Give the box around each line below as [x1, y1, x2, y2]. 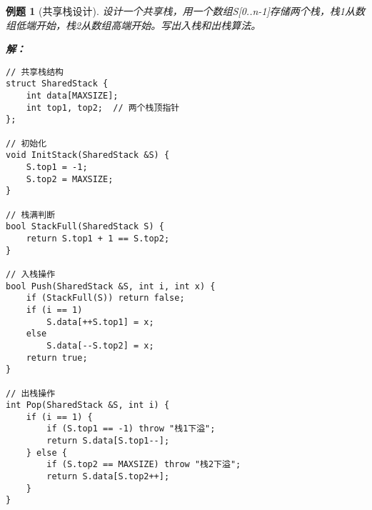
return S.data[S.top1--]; [46, 436, 170, 446]
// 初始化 [6, 138, 47, 149]
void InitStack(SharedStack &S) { [6, 150, 170, 161]
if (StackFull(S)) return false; [26, 293, 185, 304]
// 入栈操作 [6, 269, 56, 279]
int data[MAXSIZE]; [26, 91, 119, 101]
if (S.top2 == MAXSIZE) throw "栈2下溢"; [46, 459, 241, 470]
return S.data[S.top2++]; [46, 471, 170, 482]
